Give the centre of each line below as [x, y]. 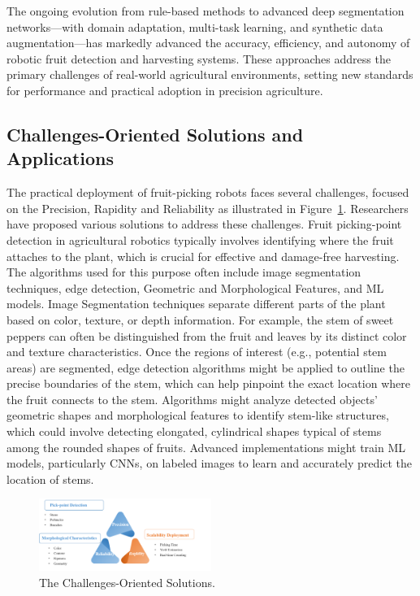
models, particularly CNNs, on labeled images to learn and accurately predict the [209, 463]
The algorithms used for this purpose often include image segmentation [184, 272]
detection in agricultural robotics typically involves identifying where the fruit [200, 239]
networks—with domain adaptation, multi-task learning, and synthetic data [195, 26]
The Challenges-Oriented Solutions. [127, 582]
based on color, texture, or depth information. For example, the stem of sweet [200, 319]
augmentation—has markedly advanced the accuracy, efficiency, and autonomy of [208, 43]
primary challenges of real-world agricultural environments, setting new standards [210, 74]
